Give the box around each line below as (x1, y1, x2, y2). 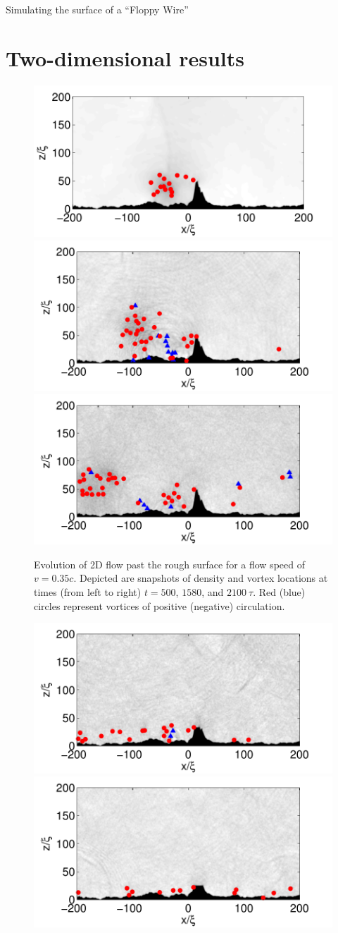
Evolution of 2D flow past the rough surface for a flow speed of (34, 556, 305, 571)
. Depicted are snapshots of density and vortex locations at (73, 571, 328, 585)
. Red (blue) (253, 584, 306, 599)
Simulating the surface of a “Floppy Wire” (6, 2, 189, 16)
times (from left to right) (34, 584, 142, 599)
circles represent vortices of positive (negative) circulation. (34, 598, 285, 613)
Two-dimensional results (6, 43, 244, 72)
